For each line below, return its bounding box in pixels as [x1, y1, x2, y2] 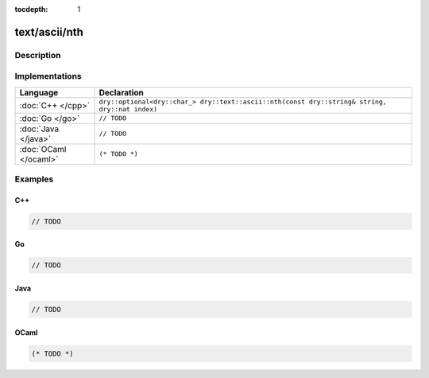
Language [19, 87, 59, 98]
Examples [14, 173, 54, 185]
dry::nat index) [99, 104, 158, 113]
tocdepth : [14, 5, 48, 14]
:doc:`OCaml [19, 143, 67, 154]
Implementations [14, 71, 83, 82]
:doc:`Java [19, 123, 60, 134]
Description [14, 49, 61, 60]
